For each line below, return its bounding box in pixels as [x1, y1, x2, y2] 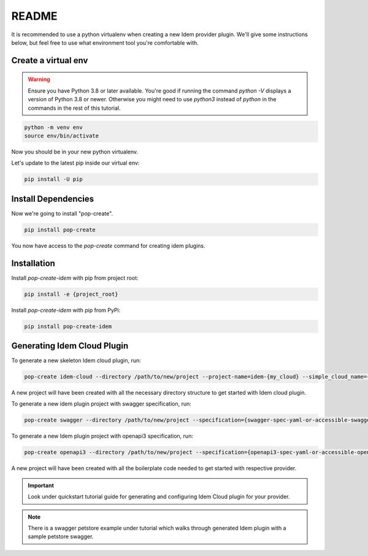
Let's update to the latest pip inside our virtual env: [11, 160, 140, 167]
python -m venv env [24, 123, 83, 131]
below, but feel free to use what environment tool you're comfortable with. [11, 39, 199, 46]
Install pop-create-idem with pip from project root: [11, 274, 139, 282]
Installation [11, 258, 55, 268]
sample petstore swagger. [28, 533, 94, 540]
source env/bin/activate [24, 132, 99, 139]
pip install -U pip [24, 176, 83, 183]
